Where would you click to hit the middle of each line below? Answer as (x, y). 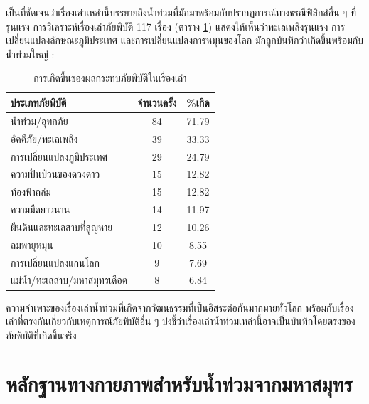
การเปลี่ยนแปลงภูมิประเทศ (59, 156)
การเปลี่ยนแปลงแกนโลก (55, 262)
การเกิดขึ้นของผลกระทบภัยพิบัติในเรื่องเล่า (110, 78)
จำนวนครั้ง (157, 102)
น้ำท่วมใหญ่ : (30, 54)
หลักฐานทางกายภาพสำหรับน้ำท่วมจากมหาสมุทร (179, 384)
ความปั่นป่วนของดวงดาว (55, 174)
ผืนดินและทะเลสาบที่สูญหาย (62, 227)
